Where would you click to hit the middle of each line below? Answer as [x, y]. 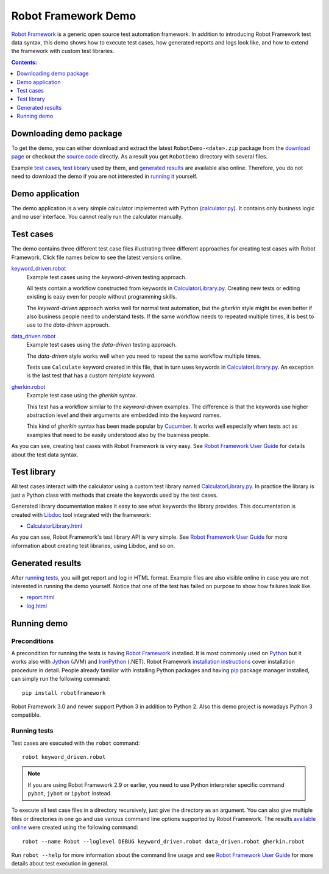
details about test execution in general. [60, 864]
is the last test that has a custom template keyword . [91, 375]
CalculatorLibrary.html [54, 526]
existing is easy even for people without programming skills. [102, 297]
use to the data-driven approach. [68, 325]
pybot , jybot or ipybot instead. [70, 794]
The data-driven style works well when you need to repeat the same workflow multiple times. [144, 356]
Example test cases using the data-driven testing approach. [101, 345]
